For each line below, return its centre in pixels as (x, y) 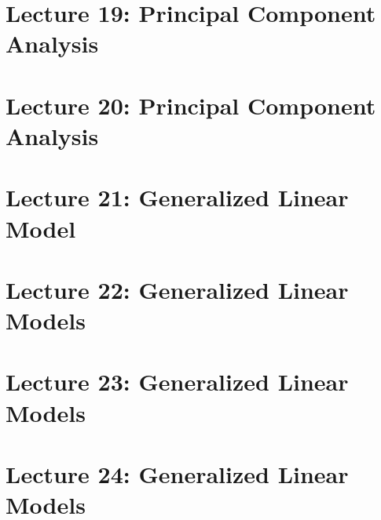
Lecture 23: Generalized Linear (177, 382)
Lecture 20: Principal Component (191, 105)
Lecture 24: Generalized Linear (177, 474)
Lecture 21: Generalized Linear (177, 197)
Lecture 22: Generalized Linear (177, 289)
